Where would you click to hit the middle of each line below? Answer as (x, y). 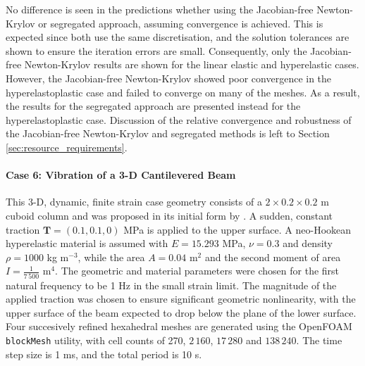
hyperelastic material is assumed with (87, 243)
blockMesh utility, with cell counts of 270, (96, 340)
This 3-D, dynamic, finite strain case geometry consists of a (134, 202)
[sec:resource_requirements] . (67, 147)
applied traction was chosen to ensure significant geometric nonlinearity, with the (181, 299)
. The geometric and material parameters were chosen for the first (197, 271)
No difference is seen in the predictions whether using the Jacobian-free (160, 9)
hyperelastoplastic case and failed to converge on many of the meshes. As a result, (183, 92)
